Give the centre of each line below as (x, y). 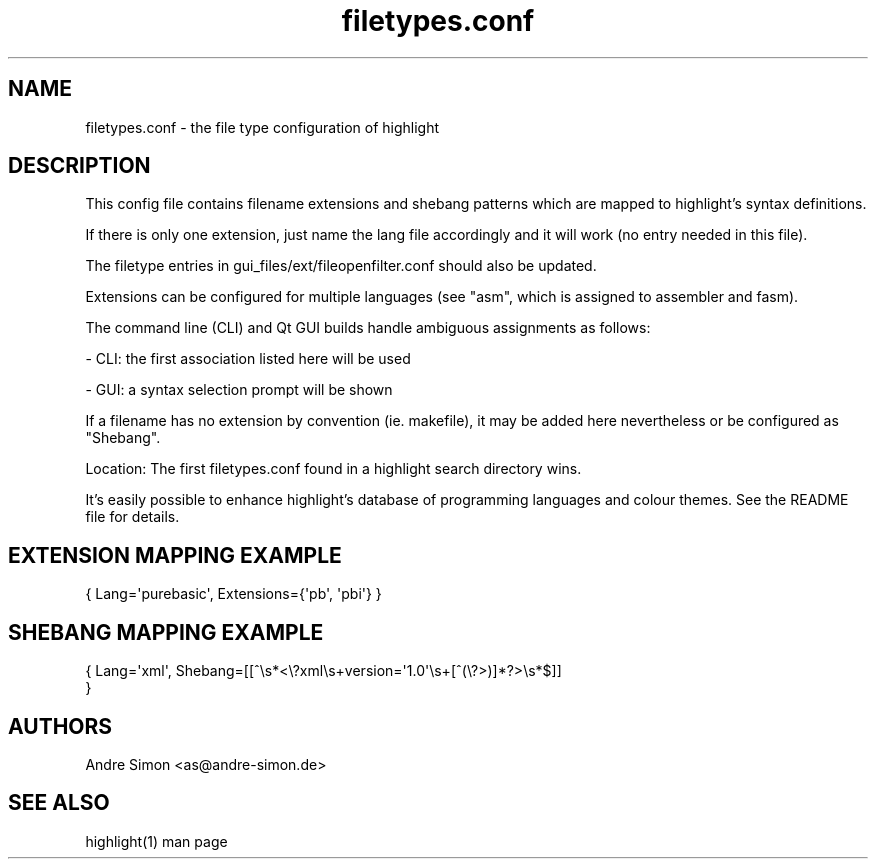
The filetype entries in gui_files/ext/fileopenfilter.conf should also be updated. (341, 266)
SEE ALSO (59, 803)
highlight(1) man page (156, 841)
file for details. (132, 517)
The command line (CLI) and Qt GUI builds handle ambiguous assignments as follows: (368, 328)
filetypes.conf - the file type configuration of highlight (262, 127)
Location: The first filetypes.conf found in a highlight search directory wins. (333, 469)
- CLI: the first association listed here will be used (248, 359)
